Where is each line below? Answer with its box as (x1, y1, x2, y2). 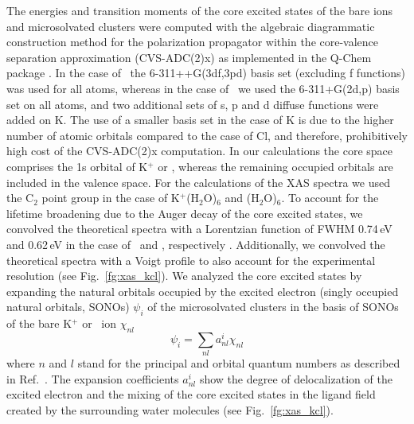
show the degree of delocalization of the (199, 370, 393, 387)
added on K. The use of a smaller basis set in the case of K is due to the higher (6, 111, 394, 128)
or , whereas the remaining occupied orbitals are (158, 158, 393, 174)
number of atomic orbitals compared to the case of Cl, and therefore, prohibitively (6, 126, 408, 143)
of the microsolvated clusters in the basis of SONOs (147, 298, 399, 315)
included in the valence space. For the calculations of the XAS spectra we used (6, 173, 390, 190)
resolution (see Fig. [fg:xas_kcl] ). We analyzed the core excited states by (6, 267, 362, 284)
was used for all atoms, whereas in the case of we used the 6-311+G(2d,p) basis (6, 80, 400, 96)
